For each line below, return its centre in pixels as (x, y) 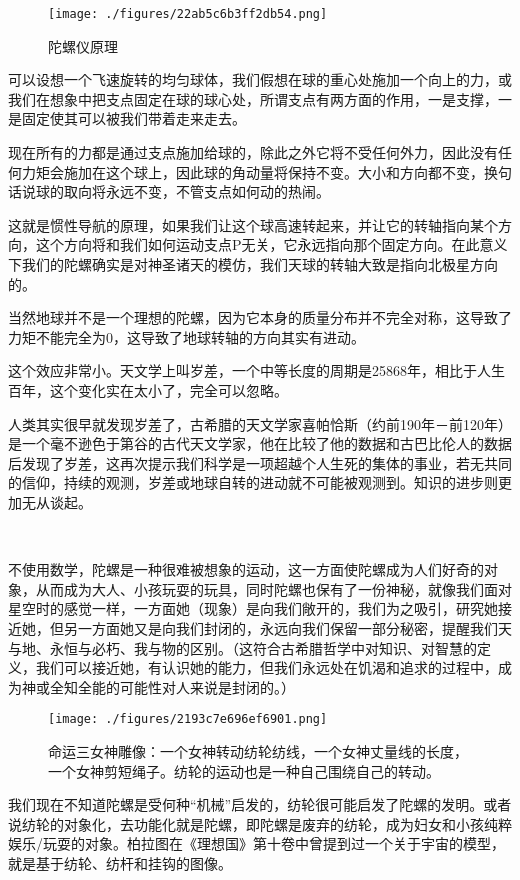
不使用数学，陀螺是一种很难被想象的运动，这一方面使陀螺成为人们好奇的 (246, 569)
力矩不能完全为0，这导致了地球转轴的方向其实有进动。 (186, 336)
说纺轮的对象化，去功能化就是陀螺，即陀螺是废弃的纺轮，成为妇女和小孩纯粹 (260, 823)
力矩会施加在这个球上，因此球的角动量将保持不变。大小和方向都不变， (252, 171)
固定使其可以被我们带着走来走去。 (133, 118)
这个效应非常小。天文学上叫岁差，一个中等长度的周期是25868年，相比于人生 (256, 370)
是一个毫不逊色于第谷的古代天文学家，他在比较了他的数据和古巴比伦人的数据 (260, 443)
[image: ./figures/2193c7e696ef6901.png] (188, 719)
